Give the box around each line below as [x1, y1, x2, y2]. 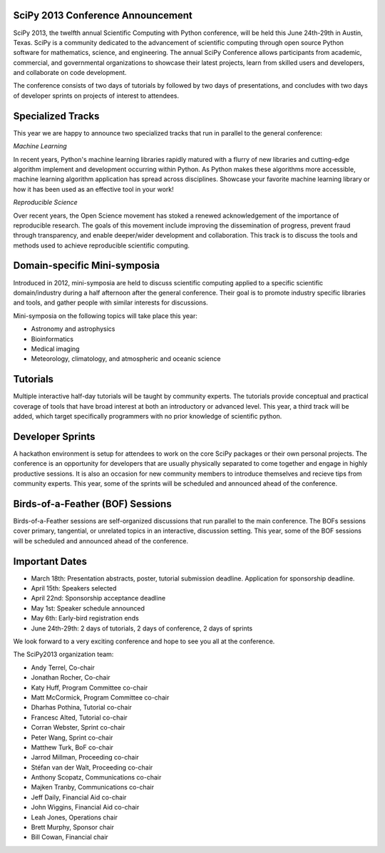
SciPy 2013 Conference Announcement [13, 9, 192, 21]
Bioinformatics [31, 334, 74, 343]
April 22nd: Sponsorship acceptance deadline [31, 594, 166, 603]
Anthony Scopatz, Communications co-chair [31, 773, 162, 782]
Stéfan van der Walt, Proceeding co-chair [31, 763, 153, 772]
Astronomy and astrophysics [31, 325, 115, 333]
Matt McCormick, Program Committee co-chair [31, 693, 170, 702]
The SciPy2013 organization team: [13, 650, 114, 659]
